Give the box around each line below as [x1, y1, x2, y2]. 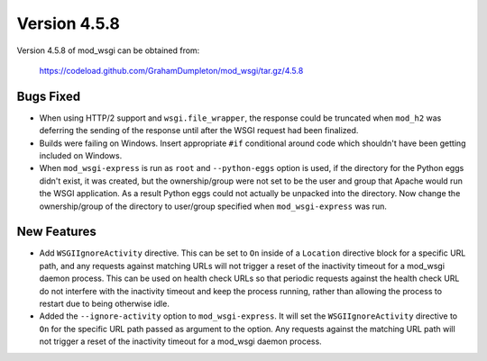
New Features [16, 224, 96, 239]
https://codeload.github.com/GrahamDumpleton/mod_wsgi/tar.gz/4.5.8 [39, 65, 304, 76]
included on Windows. [39, 150, 123, 161]
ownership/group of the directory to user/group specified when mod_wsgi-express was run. [39, 201, 387, 212]
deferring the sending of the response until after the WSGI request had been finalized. [39, 125, 359, 136]
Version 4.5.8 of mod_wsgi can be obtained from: [16, 45, 200, 56]
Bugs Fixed [16, 88, 81, 104]
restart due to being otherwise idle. [39, 298, 170, 310]
